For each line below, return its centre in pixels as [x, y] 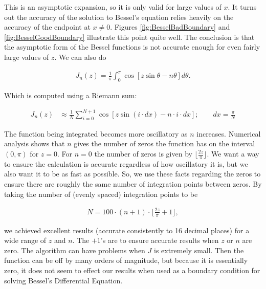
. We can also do [80, 57]
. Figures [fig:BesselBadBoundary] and [170, 27]
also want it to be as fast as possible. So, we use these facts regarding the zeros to [132, 174]
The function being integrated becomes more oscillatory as [96, 133]
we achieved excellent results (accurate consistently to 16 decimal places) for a [127, 230]
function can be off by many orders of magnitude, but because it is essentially [126, 260]
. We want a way [233, 153]
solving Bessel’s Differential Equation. [63, 280]
